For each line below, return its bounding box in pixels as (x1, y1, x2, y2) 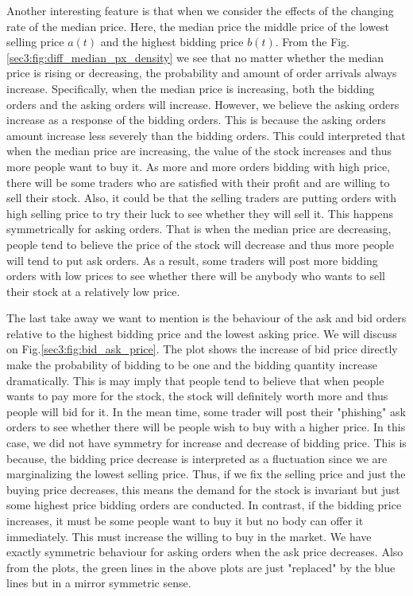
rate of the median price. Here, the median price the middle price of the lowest (6, 18, 390, 34)
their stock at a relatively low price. (6, 282, 180, 299)
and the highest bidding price (100, 33, 244, 50)
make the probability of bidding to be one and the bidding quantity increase (6, 356, 377, 373)
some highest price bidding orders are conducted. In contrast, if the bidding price (6, 497, 402, 513)
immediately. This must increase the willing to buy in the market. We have (6, 528, 372, 544)
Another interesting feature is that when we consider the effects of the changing (6, 2, 394, 18)
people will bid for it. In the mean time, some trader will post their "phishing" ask (6, 403, 406, 419)
